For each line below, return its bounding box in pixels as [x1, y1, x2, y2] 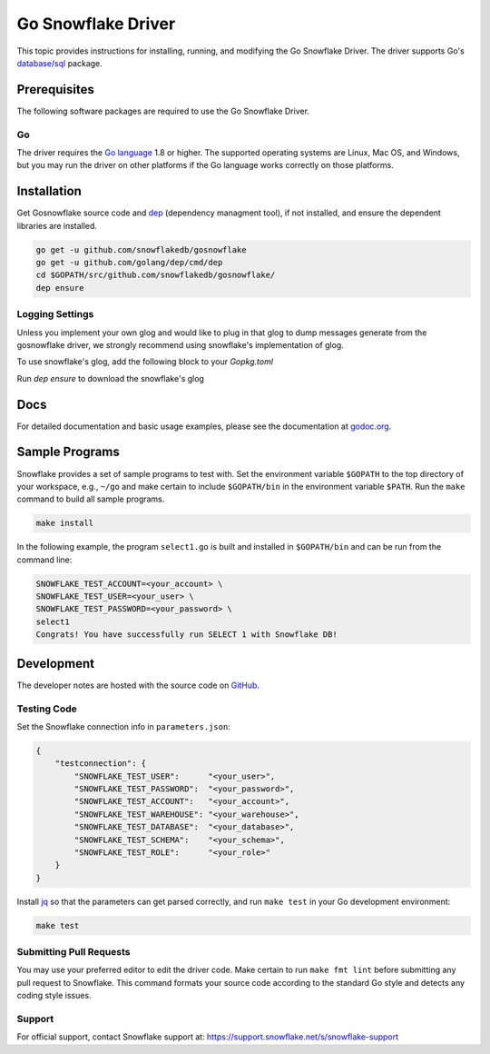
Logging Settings [16, 308, 94, 321]
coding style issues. [16, 990, 92, 1001]
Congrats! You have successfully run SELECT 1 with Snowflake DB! [35, 630, 338, 640]
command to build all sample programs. [16, 493, 165, 504]
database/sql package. [16, 57, 103, 68]
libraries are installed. [16, 220, 97, 231]
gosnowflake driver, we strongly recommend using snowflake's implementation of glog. [16, 339, 344, 350]
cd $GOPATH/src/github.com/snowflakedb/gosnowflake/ [35, 270, 276, 281]
